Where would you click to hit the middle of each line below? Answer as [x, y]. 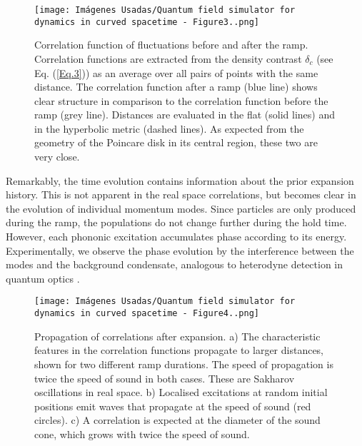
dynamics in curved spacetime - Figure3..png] [147, 22]
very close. [57, 157]
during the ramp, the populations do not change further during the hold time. [176, 222]
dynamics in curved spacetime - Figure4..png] [147, 314]
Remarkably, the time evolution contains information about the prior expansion [180, 180]
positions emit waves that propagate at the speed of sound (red [173, 406]
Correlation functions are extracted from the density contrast [168, 58]
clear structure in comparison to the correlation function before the [181, 100]
